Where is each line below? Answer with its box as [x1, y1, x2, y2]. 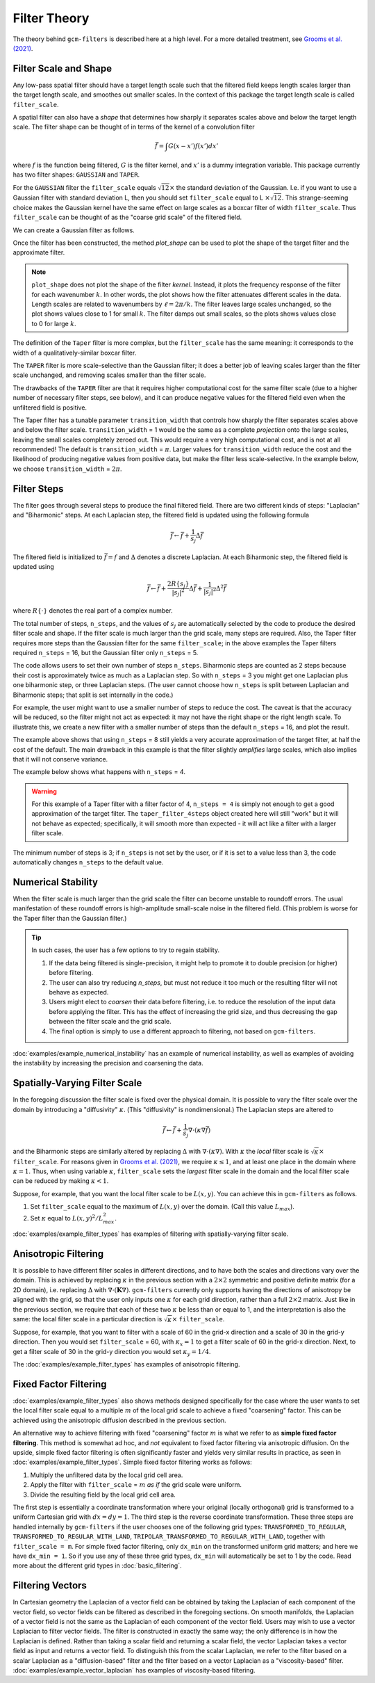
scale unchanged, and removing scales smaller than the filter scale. [12, 371, 206, 379]
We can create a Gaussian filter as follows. [12, 226, 135, 234]
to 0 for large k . [31, 319, 76, 328]
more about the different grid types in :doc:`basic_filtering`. [12, 1561, 182, 1570]
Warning [31, 787, 57, 796]
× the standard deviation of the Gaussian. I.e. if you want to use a [169, 183, 357, 191]
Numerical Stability [12, 876, 99, 888]
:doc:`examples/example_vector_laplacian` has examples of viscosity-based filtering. [12, 1666, 256, 1674]
